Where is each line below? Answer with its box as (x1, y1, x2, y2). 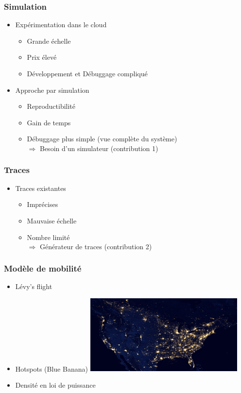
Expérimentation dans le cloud (15, 19, 107, 30)
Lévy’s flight (15, 281, 52, 291)
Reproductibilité (27, 101, 76, 111)
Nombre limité (27, 232, 70, 242)
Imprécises (27, 199, 58, 209)
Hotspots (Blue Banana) (15, 363, 88, 374)
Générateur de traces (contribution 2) (39, 241, 152, 252)
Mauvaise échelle (27, 215, 77, 225)
